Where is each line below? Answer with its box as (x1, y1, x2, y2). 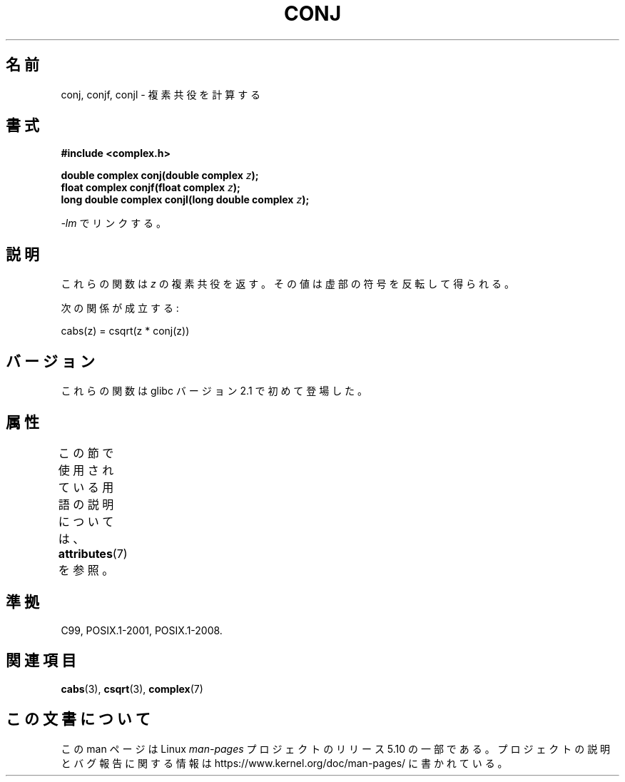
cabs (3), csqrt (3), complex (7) (61, 682, 203, 695)
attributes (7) (58, 546, 128, 561)
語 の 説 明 (58, 497, 114, 512)
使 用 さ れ (58, 462, 114, 477)
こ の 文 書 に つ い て (6, 710, 151, 728)
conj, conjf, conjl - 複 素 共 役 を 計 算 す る (61, 88, 261, 101)
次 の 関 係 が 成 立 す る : (61, 302, 179, 315)
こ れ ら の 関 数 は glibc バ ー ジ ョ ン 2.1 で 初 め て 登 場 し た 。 (61, 385, 368, 397)
